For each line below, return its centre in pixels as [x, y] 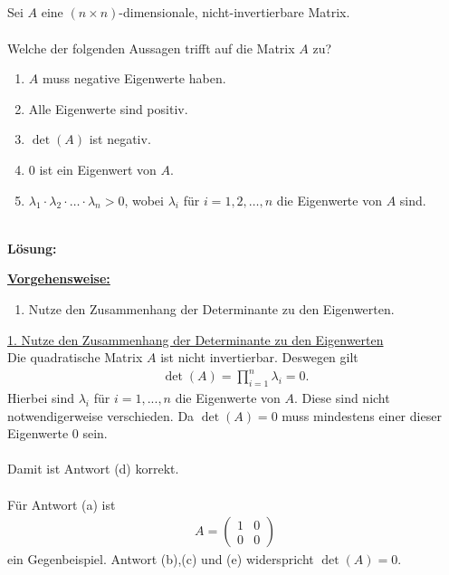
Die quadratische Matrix [75, 357]
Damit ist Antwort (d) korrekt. [93, 469]
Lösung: [32, 248]
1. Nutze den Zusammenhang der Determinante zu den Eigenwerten [196, 339]
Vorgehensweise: [59, 278]
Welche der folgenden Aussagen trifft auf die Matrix [151, 48]
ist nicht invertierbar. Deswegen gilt [259, 357]
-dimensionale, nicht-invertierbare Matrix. [234, 12]
